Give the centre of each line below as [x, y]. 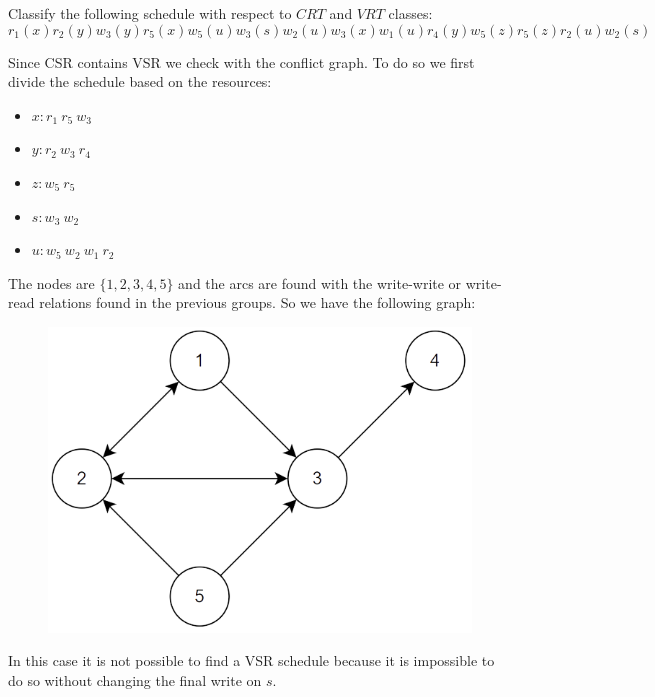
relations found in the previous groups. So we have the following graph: [257, 302]
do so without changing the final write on [135, 679]
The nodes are [51, 282]
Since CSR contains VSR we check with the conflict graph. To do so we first [241, 61]
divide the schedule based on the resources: [140, 81]
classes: [410, 13]
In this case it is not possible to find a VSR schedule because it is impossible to [251, 660]
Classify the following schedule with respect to [150, 13]
